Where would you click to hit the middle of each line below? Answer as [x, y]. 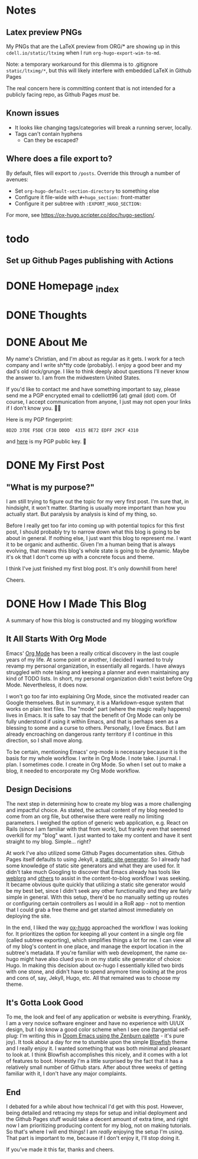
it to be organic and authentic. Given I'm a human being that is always [91, 545]
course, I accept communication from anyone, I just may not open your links [98, 402]
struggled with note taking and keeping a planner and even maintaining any [98, 672]
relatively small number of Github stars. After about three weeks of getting [97, 1067]
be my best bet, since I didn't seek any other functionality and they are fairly [99, 890]
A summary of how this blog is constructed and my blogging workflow [92, 621]
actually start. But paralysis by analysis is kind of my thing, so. [82, 514]
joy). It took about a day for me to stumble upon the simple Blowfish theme [97, 1042]
